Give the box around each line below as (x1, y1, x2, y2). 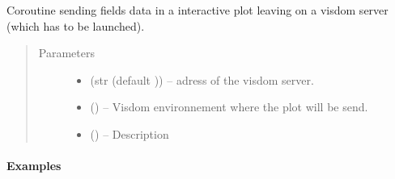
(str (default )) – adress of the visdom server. (90, 71, 314, 88)
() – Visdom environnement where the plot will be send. (90, 98, 368, 115)
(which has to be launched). (6, 17, 145, 34)
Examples (6, 157, 62, 174)
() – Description (90, 125, 169, 142)
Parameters (38, 44, 95, 61)
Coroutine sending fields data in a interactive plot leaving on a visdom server (6, 2, 389, 18)
